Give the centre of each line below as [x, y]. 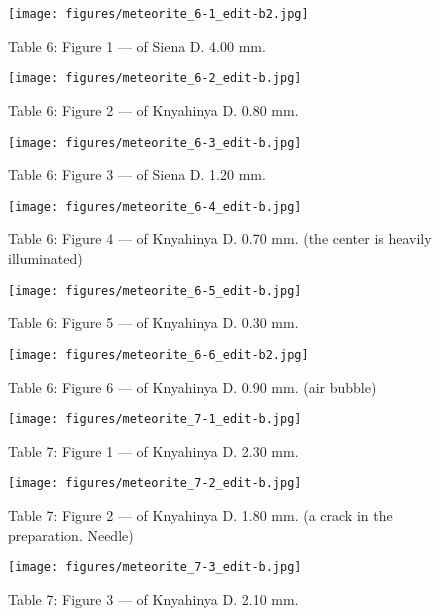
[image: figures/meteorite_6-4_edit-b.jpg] [155, 206]
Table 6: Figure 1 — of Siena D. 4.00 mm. [137, 45]
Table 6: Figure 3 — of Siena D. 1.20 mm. [137, 174]
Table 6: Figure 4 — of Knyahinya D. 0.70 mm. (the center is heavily [220, 238]
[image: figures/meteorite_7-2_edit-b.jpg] [155, 483]
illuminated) [45, 258]
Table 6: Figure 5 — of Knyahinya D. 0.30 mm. [153, 322]
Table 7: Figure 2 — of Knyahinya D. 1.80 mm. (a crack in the [200, 515]
